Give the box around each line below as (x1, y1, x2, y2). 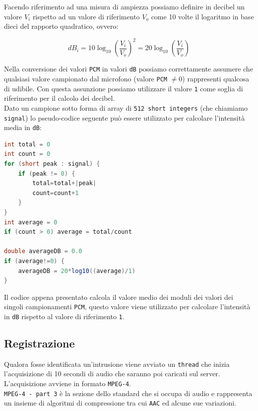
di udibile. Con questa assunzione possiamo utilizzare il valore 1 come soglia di (4, 83, 243, 93)
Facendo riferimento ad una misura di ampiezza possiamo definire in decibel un (4, 1, 245, 11)
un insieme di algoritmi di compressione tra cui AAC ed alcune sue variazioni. (4, 398, 236, 408)
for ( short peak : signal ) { (4, 160, 100, 167)
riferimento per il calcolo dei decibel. (4, 93, 115, 103)
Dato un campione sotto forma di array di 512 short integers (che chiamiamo (4, 102, 248, 113)
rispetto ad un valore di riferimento (32, 11, 140, 21)
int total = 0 (4, 140, 51, 148)
